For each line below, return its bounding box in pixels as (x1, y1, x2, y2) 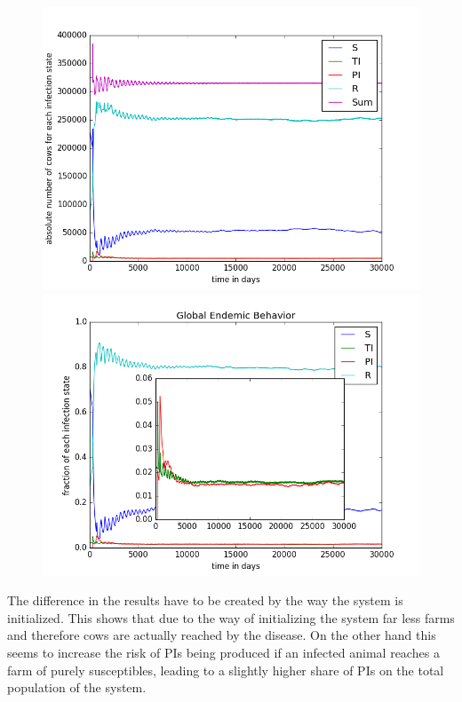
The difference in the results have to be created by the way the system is (7, 591, 403, 610)
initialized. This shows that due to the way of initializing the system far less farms (7, 608, 455, 627)
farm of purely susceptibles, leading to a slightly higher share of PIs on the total (7, 660, 444, 679)
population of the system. (7, 678, 147, 697)
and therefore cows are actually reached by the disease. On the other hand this (7, 626, 436, 644)
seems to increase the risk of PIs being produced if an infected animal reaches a (7, 643, 440, 661)
